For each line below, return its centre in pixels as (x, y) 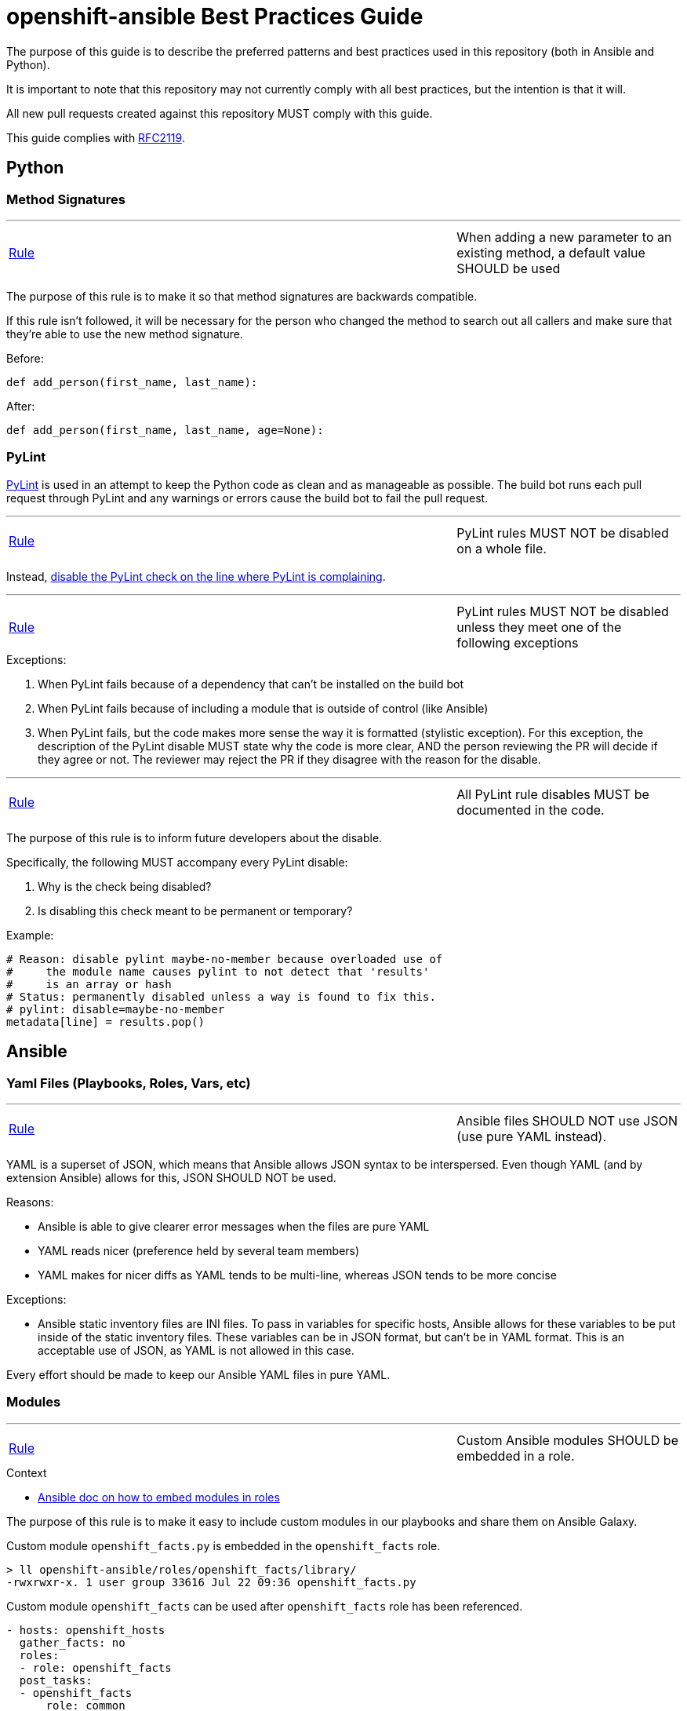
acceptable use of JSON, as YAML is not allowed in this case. (196, 1350)
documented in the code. (531, 810)
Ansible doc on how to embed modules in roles (159, 1497)
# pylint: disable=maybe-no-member (116, 1009)
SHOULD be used (509, 268)
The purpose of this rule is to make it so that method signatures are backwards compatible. (242, 296)
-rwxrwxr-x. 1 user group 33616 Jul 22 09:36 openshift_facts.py (211, 1582)
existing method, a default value (551, 252)
